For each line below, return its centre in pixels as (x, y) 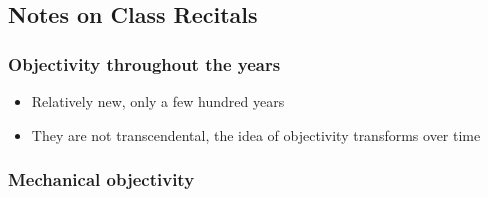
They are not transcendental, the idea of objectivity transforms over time (256, 134)
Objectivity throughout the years (144, 63)
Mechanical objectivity (101, 179)
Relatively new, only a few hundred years (158, 101)
